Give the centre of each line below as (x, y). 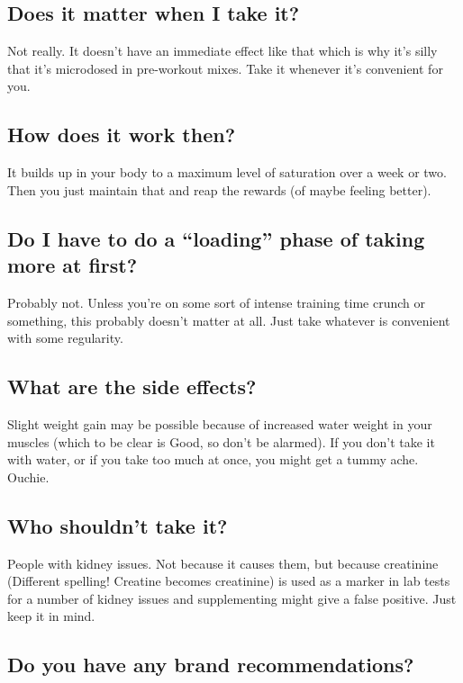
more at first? (73, 265)
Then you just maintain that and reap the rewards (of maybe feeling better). (219, 189)
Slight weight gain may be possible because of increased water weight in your (220, 423)
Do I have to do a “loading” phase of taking (216, 238)
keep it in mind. (51, 616)
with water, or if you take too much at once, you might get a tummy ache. (213, 459)
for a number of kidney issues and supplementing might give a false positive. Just (232, 598)
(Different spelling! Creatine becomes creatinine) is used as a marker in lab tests (229, 581)
